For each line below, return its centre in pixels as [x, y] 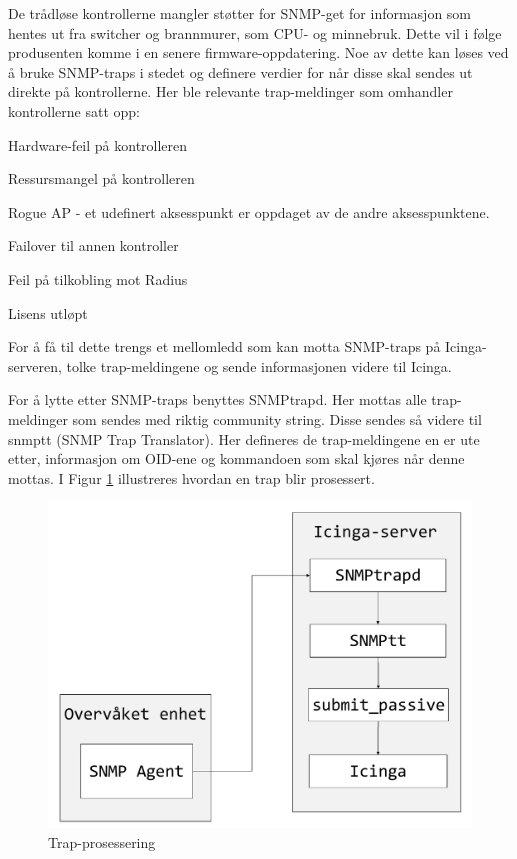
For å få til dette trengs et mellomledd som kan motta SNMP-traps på [224, 346]
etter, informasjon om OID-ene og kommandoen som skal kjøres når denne [236, 458]
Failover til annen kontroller [93, 245]
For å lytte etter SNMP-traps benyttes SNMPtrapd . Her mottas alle [217, 399]
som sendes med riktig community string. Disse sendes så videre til [277, 418]
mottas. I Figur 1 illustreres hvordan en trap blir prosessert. [191, 477]
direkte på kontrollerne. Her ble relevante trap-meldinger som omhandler [230, 91]
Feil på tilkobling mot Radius [98, 278]
